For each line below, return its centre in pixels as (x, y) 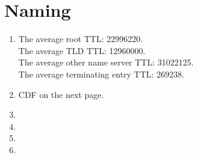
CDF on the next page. (61, 94)
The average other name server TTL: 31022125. (106, 62)
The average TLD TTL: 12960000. (82, 50)
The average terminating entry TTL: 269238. (101, 74)
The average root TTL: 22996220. (81, 39)
